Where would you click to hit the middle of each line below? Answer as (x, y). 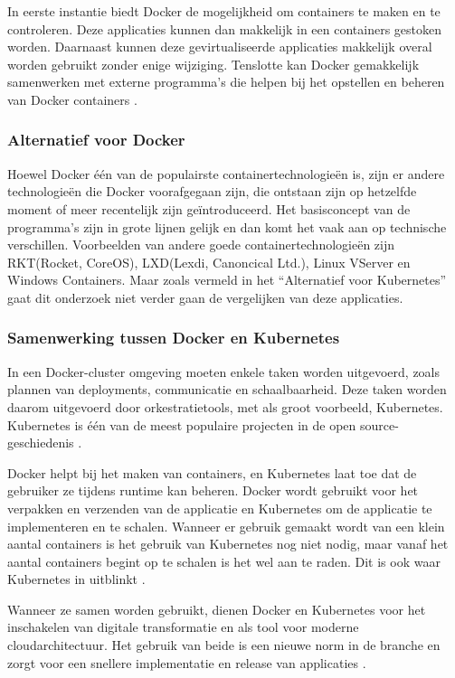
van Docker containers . (72, 99)
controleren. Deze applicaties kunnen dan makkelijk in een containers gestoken (225, 28)
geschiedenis (41, 443)
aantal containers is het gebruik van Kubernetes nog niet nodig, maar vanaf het (228, 544)
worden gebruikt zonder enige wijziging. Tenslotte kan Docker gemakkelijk (213, 64)
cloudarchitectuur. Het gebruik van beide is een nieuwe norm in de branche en (224, 645)
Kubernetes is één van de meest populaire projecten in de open (182, 424)
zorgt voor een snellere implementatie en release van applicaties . (187, 662)
